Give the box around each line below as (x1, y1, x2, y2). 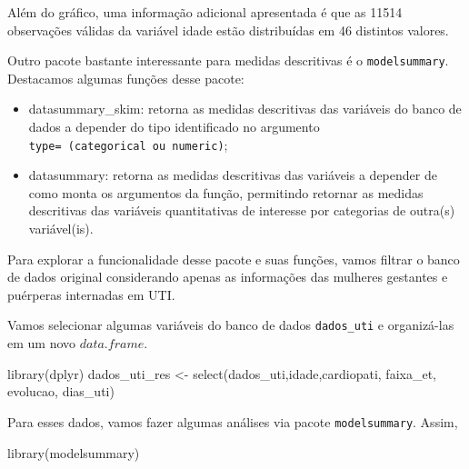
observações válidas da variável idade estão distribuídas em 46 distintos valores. (7, 20, 449, 39)
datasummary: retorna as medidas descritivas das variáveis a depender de (28, 165, 437, 185)
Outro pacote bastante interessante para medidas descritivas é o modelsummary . (7, 51, 449, 70)
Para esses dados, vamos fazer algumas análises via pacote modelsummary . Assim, (7, 412, 458, 431)
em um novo (7, 334, 76, 353)
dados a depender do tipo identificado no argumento (28, 117, 320, 136)
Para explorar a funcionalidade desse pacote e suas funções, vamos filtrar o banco (7, 249, 460, 268)
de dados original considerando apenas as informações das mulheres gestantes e (7, 267, 448, 286)
